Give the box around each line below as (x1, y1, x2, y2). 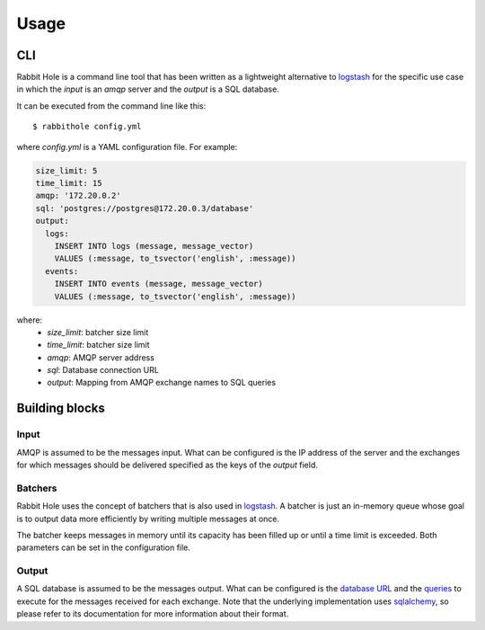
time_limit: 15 (35, 178, 102, 188)
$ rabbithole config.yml (32, 121, 142, 132)
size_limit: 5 (35, 165, 98, 175)
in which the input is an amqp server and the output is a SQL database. (16, 84, 280, 94)
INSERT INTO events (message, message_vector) (54, 279, 264, 289)
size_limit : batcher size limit (47, 326, 149, 337)
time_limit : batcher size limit (47, 340, 150, 350)
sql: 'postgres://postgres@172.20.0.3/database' (35, 203, 254, 213)
